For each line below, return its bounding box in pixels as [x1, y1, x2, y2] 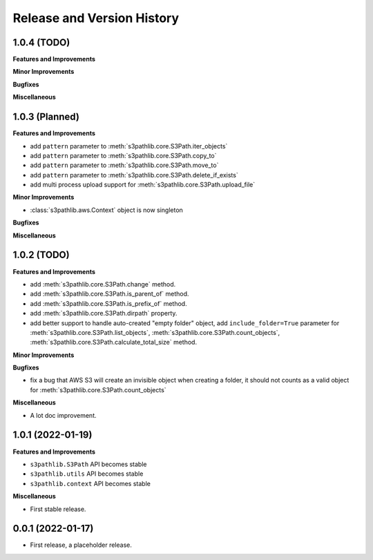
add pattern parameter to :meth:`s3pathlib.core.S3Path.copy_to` [30, 151, 217, 160]
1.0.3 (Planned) [12, 111, 79, 123]
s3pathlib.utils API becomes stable [30, 470, 144, 478]
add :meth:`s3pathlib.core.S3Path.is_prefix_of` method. [30, 299, 187, 307]
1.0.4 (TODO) [12, 37, 70, 48]
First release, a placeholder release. [30, 541, 133, 549]
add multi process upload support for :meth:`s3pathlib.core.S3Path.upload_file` [30, 180, 256, 189]
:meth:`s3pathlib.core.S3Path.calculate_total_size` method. [30, 338, 197, 347]
